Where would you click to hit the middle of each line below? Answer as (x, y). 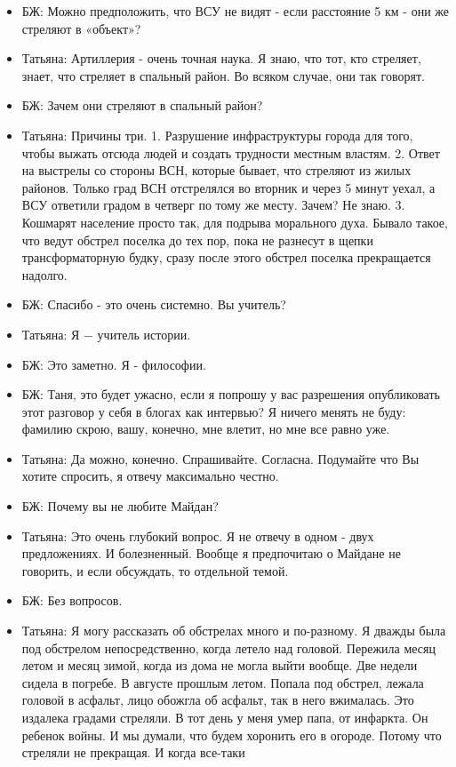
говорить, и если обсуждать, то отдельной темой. (155, 570)
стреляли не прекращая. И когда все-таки (133, 752)
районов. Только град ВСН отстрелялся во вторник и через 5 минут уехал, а (228, 187)
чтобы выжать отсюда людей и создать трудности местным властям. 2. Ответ (231, 152)
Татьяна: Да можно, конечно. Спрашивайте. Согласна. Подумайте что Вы (220, 458)
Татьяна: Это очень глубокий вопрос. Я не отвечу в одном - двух (198, 535)
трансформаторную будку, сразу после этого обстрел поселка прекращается (226, 257)
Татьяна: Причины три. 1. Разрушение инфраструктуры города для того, (217, 135)
